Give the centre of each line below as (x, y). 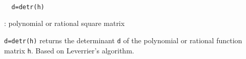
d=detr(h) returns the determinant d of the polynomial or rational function (123, 40)
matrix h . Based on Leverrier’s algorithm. (69, 50)
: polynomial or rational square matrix (65, 23)
